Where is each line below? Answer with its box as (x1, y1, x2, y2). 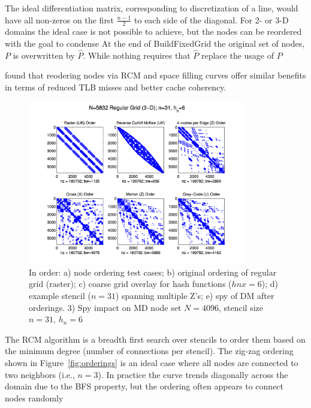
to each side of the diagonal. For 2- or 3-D (134, 13, 289, 26)
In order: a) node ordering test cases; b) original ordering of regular (29, 265, 277, 278)
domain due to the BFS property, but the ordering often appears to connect (5, 380, 284, 392)
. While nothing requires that (83, 49, 191, 61)
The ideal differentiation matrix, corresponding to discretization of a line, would (5, 2, 298, 14)
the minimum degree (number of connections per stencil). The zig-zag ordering (5, 344, 294, 357)
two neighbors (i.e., (5, 368, 75, 380)
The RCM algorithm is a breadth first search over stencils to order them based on (5, 333, 306, 345)
